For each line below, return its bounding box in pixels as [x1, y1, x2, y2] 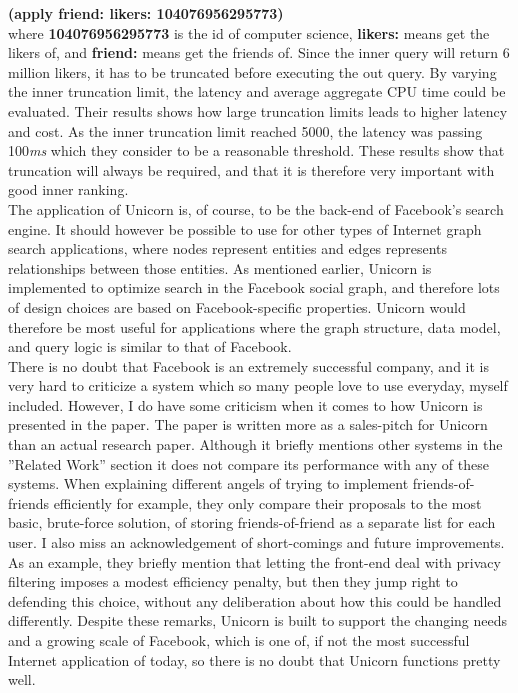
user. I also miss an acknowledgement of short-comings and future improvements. [8, 532, 505, 553]
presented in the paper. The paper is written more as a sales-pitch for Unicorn [8, 414, 488, 435]
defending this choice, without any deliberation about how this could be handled [8, 590, 502, 611]
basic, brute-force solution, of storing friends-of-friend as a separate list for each [8, 512, 496, 533]
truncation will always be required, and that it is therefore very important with [8, 159, 495, 180]
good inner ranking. [8, 179, 129, 200]
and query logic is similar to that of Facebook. [8, 336, 292, 357]
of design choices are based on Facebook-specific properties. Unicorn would [8, 296, 466, 317]
